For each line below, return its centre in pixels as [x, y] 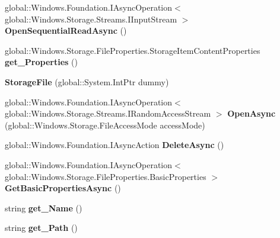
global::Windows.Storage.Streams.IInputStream [91, 19]
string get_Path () [41, 228]
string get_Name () [44, 208]
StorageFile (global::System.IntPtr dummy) [87, 81]
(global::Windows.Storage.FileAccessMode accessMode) [105, 125]
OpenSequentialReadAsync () [66, 30]
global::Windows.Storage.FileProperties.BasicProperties [106, 176]
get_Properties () [41, 62]
